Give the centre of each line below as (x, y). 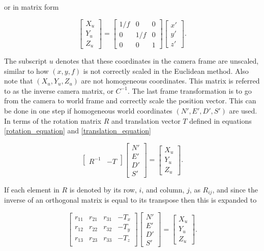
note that (19, 81)
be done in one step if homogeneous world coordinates (88, 111)
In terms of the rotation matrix (53, 120)
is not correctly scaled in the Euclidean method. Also (166, 71)
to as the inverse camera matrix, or (59, 90)
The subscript (26, 61)
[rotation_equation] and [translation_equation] (78, 131)
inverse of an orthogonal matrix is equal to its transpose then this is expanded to (130, 200)
